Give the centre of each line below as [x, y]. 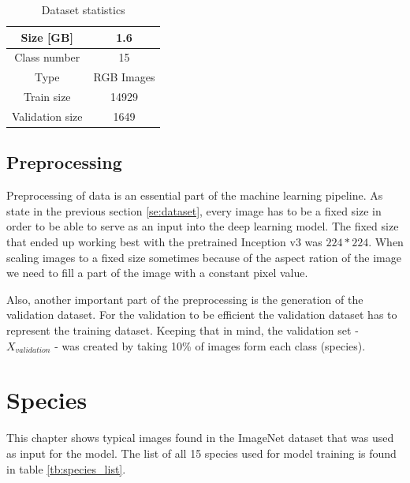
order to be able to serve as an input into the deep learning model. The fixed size [203, 226]
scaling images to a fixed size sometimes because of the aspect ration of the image [204, 257]
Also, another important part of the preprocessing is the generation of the [185, 299]
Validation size [47, 116]
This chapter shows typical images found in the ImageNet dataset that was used [200, 438]
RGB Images [124, 77]
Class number [47, 57]
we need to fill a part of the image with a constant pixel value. [157, 273]
